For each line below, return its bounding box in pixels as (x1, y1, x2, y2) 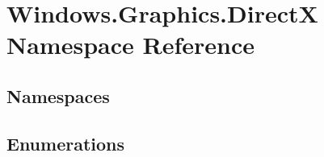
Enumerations (6, 130, 125, 155)
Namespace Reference (6, 28, 255, 61)
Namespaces (6, 83, 110, 108)
